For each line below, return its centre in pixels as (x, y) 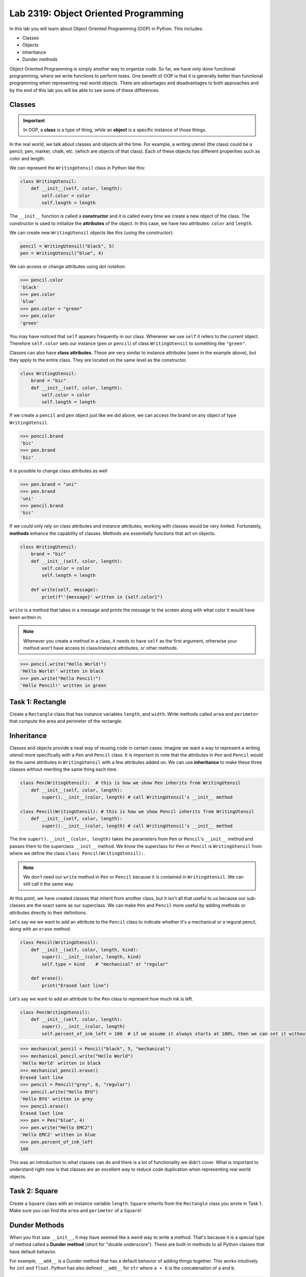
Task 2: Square (34, 1191)
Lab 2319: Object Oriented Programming (96, 13)
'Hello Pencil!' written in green (63, 685)
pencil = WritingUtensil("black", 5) (67, 246)
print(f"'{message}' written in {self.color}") (102, 597)
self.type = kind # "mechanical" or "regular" (105, 964)
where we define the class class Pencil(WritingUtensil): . (77, 854)
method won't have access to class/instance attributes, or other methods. (101, 648)
